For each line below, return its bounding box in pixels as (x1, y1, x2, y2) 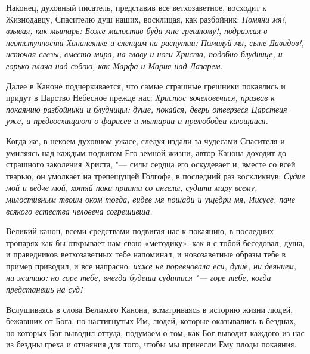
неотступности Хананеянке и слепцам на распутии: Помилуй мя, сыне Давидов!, (6, 36, 304, 48)
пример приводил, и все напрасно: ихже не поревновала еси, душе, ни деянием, (6, 259, 297, 272)
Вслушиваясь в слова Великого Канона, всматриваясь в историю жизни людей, (6, 303, 293, 315)
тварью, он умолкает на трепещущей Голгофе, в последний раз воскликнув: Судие (6, 169, 305, 182)
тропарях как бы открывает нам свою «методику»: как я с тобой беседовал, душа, (6, 236, 305, 249)
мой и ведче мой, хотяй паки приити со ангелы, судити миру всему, (6, 181, 258, 194)
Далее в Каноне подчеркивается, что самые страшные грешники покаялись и (6, 79, 286, 92)
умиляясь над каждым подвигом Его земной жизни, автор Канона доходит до (6, 146, 287, 159)
